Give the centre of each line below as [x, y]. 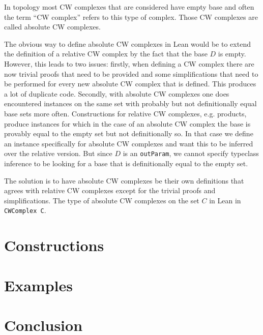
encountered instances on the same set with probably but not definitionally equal [130, 103]
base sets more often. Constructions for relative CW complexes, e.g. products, [125, 113]
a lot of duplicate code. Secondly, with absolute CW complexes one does [117, 93]
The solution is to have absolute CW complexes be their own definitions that [124, 180]
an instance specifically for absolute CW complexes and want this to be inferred [129, 143]
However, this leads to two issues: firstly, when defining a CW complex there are [129, 63]
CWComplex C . [25, 210]
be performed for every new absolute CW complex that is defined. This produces [130, 84]
